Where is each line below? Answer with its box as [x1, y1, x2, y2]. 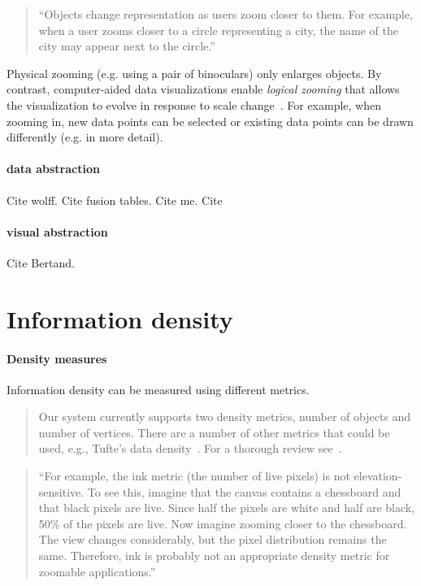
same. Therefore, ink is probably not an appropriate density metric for [38, 547, 390, 564]
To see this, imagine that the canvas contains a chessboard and [87, 483, 401, 500]
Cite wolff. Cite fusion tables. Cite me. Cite [7, 191, 223, 208]
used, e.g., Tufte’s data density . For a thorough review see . [38, 440, 342, 457]
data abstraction [7, 160, 100, 177]
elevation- [354, 467, 402, 484]
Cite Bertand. [7, 254, 75, 271]
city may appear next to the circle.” [38, 37, 215, 54]
